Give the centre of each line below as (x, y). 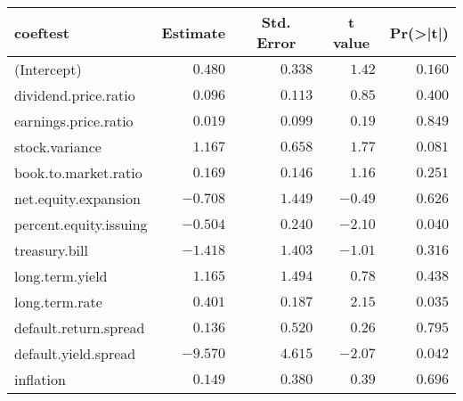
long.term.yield (61, 276)
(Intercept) (48, 69)
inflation (40, 379)
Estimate (194, 32)
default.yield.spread (75, 353)
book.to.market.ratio (78, 172)
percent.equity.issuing (81, 224)
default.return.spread (80, 327)
